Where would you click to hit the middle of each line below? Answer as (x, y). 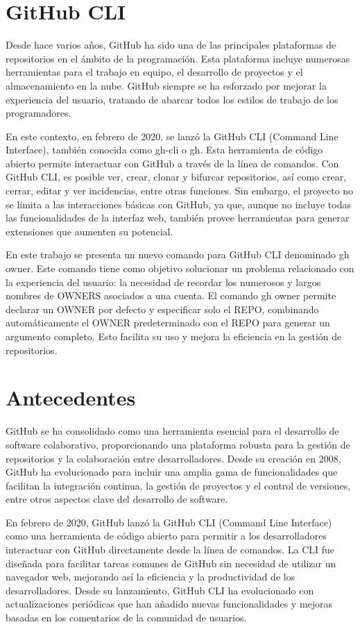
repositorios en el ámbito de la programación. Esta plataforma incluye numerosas (178, 58)
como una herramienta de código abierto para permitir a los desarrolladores (166, 536)
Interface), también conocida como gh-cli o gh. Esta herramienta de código (164, 150)
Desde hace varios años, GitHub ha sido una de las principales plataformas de (171, 45)
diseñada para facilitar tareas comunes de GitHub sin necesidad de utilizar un (171, 563)
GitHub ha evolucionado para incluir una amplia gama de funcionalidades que (172, 472)
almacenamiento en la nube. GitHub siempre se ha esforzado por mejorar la (166, 85)
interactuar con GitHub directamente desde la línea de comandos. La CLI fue (170, 550)
